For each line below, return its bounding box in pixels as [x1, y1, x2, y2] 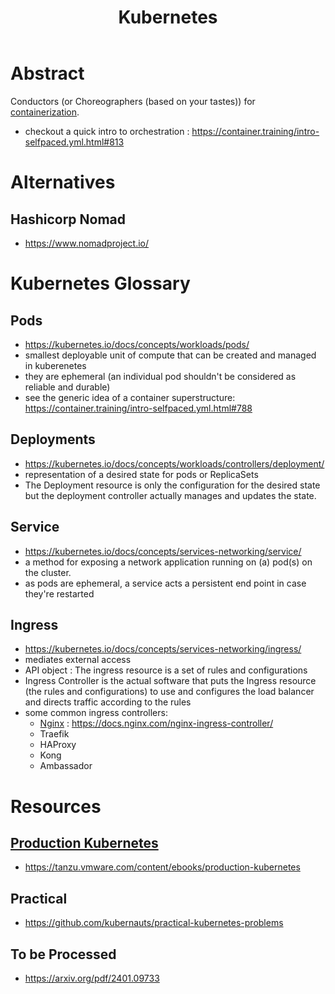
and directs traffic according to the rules [24, 696, 192, 708]
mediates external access [24, 654, 132, 666]
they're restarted [24, 587, 95, 600]
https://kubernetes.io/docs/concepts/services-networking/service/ [24, 545, 302, 557]
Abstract [10, 62, 85, 85]
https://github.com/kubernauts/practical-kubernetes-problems [24, 917, 284, 929]
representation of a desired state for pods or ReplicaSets [24, 468, 259, 480]
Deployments [10, 431, 96, 448]
